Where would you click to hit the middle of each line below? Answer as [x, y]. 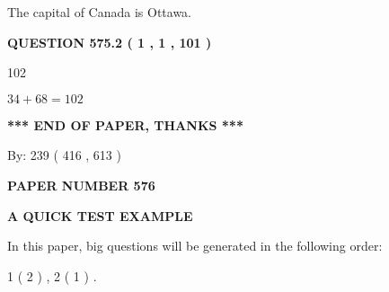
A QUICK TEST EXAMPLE [100, 215]
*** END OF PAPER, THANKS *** [125, 124]
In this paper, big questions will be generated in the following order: [195, 246]
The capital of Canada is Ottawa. [100, 12]
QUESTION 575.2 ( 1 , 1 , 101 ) [110, 42]
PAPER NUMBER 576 [81, 185]
